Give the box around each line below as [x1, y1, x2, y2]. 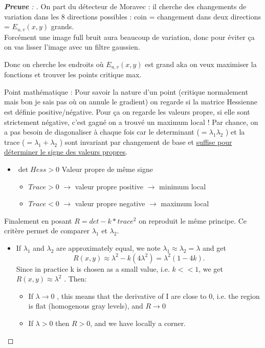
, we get [198, 263, 224, 274]
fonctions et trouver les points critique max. [4, 69, 142, 80]
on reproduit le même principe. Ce [139, 215, 247, 226]
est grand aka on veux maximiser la [145, 58, 257, 69]
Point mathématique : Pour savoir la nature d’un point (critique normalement [4, 86, 249, 97]
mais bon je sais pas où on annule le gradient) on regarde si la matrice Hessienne [4, 96, 257, 107]
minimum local [159, 181, 206, 191]
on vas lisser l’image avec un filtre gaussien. [4, 41, 140, 52]
